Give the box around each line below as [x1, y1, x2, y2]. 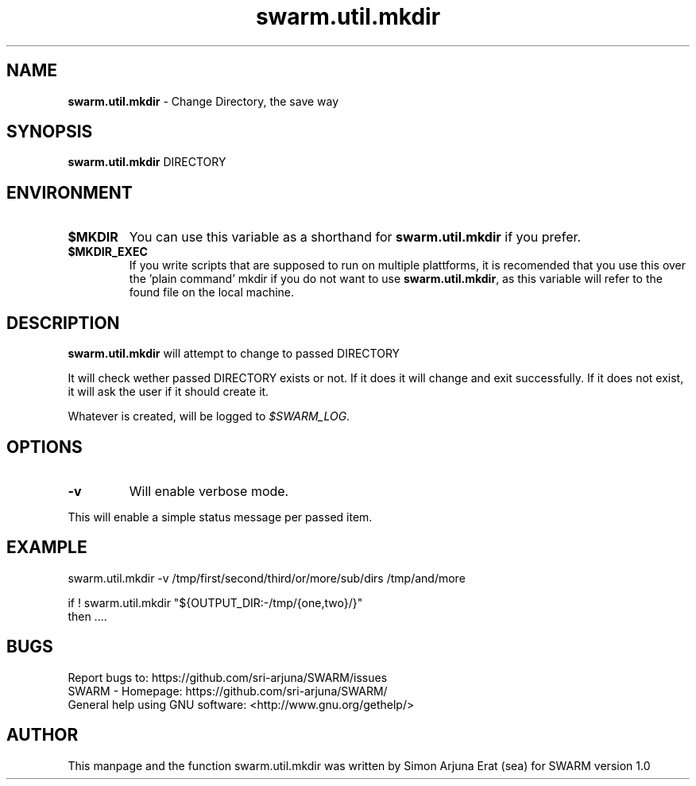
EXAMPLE [6, 537, 87, 558]
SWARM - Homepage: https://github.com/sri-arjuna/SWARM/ [68, 683, 388, 698]
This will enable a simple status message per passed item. [68, 509, 373, 524]
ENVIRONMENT [6, 182, 133, 203]
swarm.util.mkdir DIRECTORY [68, 155, 226, 169]
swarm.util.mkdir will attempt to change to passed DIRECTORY [68, 347, 400, 361]
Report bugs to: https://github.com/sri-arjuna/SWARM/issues [68, 670, 388, 684]
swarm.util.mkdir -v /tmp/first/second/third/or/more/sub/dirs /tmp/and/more [68, 571, 466, 585]
